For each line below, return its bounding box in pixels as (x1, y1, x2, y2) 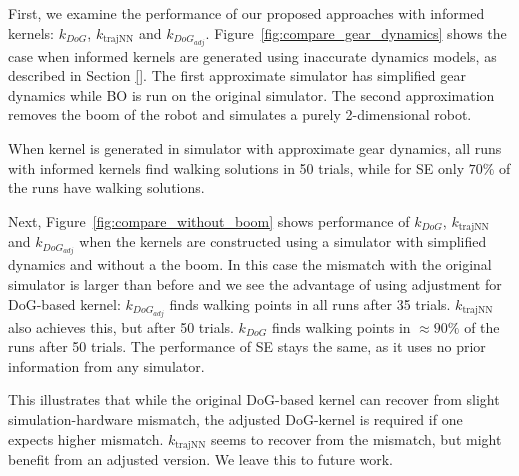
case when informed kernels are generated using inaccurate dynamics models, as (8, 45, 497, 66)
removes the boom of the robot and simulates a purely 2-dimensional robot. (8, 104, 472, 125)
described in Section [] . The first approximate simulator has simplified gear (8, 65, 466, 86)
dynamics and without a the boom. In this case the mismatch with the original (8, 254, 492, 275)
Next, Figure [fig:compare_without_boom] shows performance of (8, 210, 410, 231)
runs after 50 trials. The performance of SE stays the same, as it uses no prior (8, 336, 486, 357)
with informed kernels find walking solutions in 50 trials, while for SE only (8, 157, 465, 178)
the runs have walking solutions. (8, 177, 205, 198)
